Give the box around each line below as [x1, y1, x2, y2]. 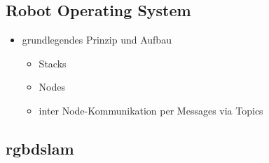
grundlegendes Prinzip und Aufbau [22, 32, 172, 47]
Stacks [39, 56, 67, 70]
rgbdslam [6, 137, 74, 159]
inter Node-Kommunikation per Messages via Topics [39, 103, 263, 117]
